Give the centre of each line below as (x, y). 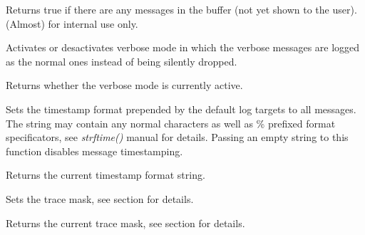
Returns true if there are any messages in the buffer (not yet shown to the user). (181, 9)
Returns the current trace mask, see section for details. (125, 223)
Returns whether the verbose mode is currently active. (124, 85)
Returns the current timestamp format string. (106, 175)
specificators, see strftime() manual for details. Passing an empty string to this (177, 137)
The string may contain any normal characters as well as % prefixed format (171, 123)
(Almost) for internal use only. (72, 23)
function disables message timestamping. (94, 151)
